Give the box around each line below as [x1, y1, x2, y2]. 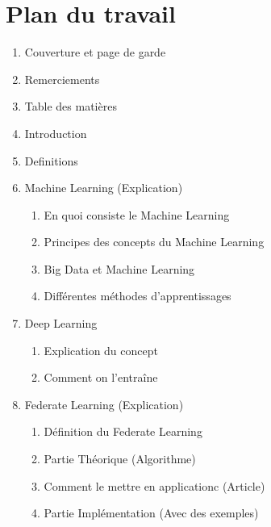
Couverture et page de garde [24, 44, 166, 61]
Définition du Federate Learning [44, 423, 202, 440]
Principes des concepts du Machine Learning [44, 233, 265, 250]
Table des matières [24, 98, 117, 115]
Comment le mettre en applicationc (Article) [44, 477, 265, 494]
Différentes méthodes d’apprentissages [44, 287, 231, 304]
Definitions [24, 152, 78, 169]
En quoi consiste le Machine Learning [44, 206, 230, 223]
